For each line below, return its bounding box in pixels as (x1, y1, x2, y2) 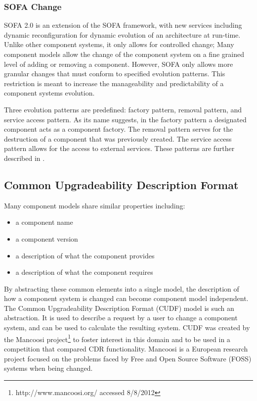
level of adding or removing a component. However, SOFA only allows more (4, 58, 233, 69)
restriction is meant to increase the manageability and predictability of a (4, 78, 224, 88)
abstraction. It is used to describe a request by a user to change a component (4, 312, 238, 323)
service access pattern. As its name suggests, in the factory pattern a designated (4, 114, 247, 124)
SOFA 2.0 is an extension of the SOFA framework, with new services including (4, 20, 242, 30)
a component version (15, 233, 78, 244)
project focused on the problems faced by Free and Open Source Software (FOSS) (4, 353, 252, 363)
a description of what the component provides (15, 250, 155, 260)
